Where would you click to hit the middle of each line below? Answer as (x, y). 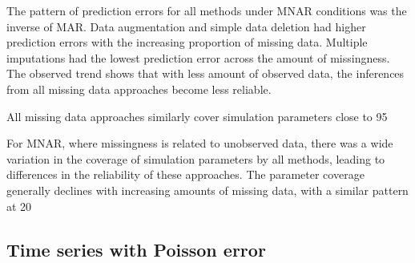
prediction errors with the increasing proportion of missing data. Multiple (187, 42)
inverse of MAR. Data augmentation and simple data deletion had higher (186, 26)
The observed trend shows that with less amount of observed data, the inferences (205, 73)
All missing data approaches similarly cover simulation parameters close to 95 (197, 116)
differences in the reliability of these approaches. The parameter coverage (185, 174)
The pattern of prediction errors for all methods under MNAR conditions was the (207, 10)
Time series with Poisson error (136, 249)
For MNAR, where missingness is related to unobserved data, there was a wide (200, 143)
